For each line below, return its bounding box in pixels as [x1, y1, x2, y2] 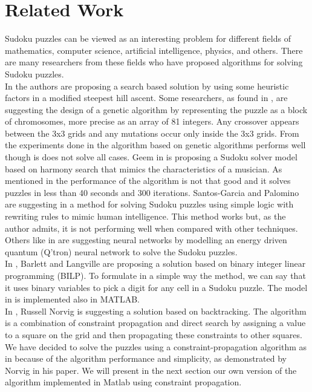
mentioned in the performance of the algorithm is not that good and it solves [5, 174, 291, 187]
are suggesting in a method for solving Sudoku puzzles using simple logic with [5, 198, 294, 211]
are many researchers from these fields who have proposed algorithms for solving [5, 56, 303, 68]
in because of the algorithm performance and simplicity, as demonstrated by [5, 352, 287, 365]
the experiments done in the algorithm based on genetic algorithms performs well [5, 139, 306, 151]
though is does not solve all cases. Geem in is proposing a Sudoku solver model [5, 151, 297, 163]
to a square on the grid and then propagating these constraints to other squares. [5, 328, 302, 341]
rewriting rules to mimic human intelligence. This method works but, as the [5, 210, 286, 223]
